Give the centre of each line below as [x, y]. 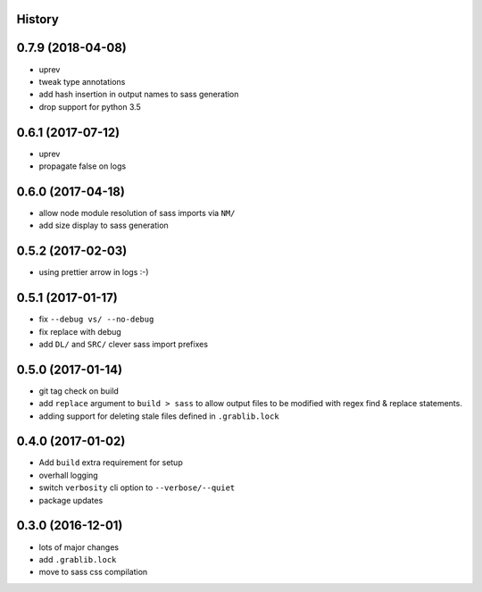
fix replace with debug [80, 331]
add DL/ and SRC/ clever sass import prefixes [124, 344]
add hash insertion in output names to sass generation [139, 95]
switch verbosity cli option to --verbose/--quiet [137, 488]
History [38, 19]
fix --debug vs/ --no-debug [96, 319]
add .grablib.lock [78, 559]
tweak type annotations [82, 81]
